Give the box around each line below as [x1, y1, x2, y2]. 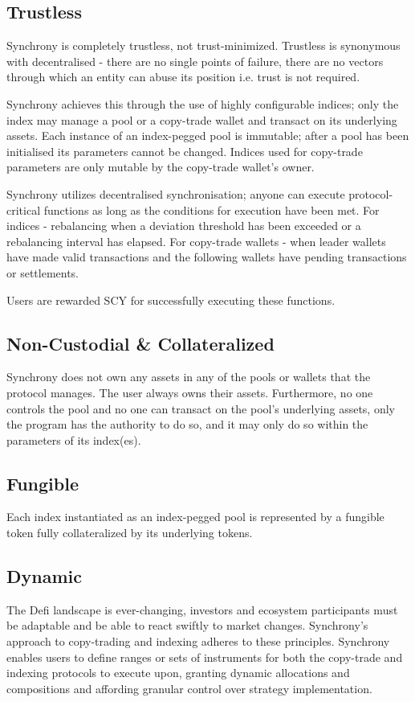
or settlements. [6, 264, 79, 281]
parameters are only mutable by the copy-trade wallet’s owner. [6, 158, 315, 175]
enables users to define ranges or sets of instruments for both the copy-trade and [6, 648, 403, 665]
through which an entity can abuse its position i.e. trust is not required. [6, 68, 360, 85]
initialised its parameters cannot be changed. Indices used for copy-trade [6, 142, 363, 159]
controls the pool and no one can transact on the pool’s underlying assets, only [6, 400, 395, 417]
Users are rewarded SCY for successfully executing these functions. [6, 291, 336, 308]
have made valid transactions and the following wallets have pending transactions [6, 248, 407, 265]
